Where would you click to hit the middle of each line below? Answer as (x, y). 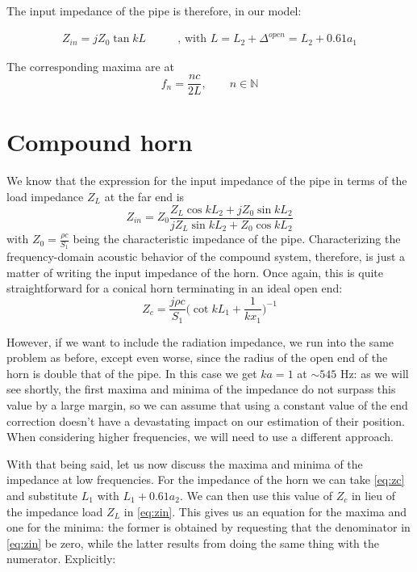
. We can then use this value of (256, 495)
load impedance (45, 196)
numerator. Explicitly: (61, 559)
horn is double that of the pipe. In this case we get (132, 373)
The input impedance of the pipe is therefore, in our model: (154, 11)
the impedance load (55, 511)
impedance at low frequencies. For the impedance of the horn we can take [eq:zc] (206, 479)
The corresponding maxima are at (90, 66)
